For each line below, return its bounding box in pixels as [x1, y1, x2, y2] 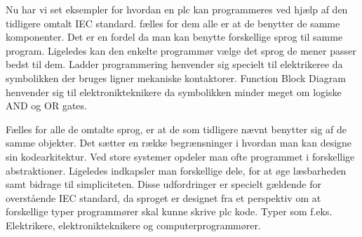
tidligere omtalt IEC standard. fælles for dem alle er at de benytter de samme [6, 15, 340, 30]
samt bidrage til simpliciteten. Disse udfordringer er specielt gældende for [6, 177, 321, 191]
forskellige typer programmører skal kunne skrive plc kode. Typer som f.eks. [6, 204, 333, 219]
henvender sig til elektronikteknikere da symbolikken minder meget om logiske [6, 84, 342, 99]
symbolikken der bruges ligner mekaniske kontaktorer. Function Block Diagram [6, 70, 346, 85]
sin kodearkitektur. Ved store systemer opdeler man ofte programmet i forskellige [6, 149, 355, 163]
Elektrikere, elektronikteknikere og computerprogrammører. [6, 217, 261, 232]
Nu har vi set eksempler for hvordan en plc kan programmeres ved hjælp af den [6, 2, 348, 16]
